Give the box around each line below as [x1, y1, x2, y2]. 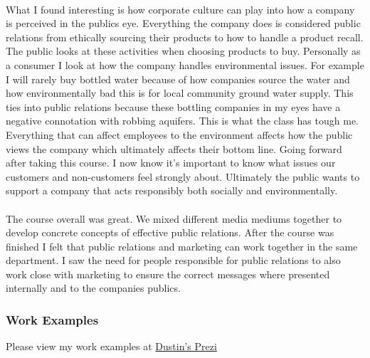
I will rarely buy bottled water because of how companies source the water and [6, 71, 350, 86]
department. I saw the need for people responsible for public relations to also [6, 253, 341, 268]
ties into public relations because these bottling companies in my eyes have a [6, 99, 341, 114]
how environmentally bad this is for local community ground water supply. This [6, 85, 354, 100]
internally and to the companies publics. [6, 280, 181, 295]
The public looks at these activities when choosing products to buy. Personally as [6, 43, 361, 58]
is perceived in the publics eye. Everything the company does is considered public [6, 16, 361, 31]
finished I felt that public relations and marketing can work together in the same [6, 238, 358, 253]
